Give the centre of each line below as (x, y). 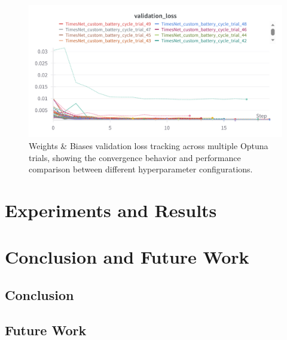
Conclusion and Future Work (127, 257)
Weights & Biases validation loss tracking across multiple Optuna (149, 145)
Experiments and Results (111, 210)
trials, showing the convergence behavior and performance (135, 157)
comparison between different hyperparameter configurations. (141, 169)
